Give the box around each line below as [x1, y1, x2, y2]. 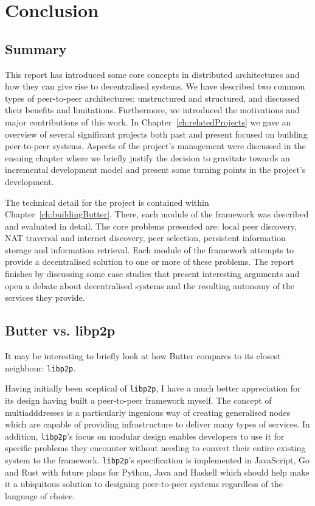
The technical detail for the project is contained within [5, 195, 209, 208]
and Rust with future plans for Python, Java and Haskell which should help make [5, 465, 310, 478]
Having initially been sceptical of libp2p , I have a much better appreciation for [5, 382, 301, 395]
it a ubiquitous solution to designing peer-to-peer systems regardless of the [5, 477, 283, 490]
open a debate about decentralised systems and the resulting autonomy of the [5, 279, 295, 292]
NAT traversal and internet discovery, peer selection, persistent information [5, 231, 286, 244]
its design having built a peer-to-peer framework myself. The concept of [5, 393, 272, 406]
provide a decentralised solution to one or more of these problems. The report [5, 255, 294, 268]
